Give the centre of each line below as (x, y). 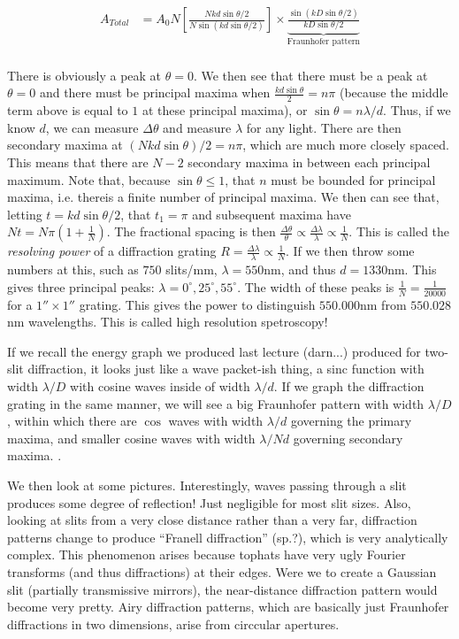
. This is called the (399, 231)
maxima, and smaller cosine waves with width (131, 438)
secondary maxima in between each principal (309, 162)
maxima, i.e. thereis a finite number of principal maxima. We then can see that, (223, 197)
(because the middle (394, 92)
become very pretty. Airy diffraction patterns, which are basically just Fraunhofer (228, 607)
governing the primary (351, 421)
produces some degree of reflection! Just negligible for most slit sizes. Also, (209, 502)
